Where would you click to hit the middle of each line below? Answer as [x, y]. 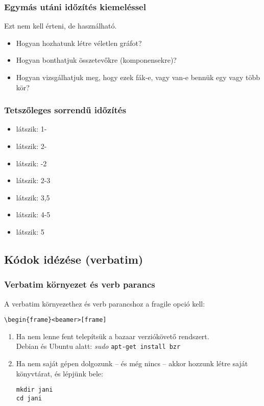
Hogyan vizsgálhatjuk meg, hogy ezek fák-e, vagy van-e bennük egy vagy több [138, 77]
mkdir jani [34, 390]
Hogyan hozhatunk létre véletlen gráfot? [79, 43]
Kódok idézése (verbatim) [74, 259]
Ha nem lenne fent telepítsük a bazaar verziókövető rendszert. [113, 336]
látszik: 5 [30, 231]
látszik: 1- [31, 129]
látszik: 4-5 [33, 214]
